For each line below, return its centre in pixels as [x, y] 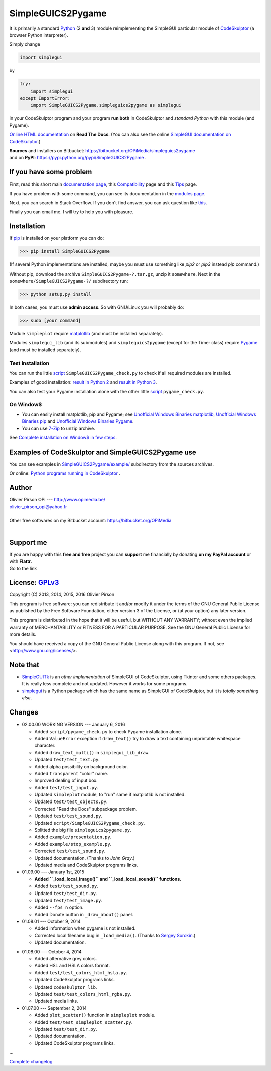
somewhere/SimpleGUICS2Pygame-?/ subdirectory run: [69, 281]
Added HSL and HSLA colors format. [72, 966]
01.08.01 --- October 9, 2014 [51, 921]
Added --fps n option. [59, 907]
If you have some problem [51, 172]
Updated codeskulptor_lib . [66, 987]
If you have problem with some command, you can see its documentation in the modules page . [107, 193]
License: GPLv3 [34, 583]
